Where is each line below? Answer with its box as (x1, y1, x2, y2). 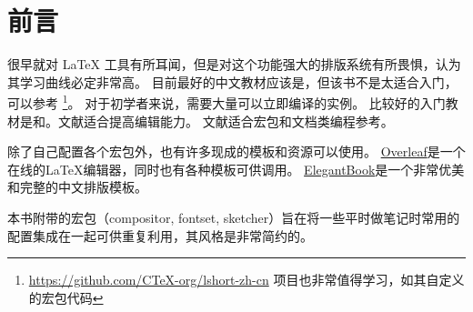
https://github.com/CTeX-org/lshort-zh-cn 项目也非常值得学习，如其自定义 (28, 270, 465, 289)
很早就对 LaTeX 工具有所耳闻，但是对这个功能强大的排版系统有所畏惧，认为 (7, 55, 461, 74)
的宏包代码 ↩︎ (28, 287, 104, 307)
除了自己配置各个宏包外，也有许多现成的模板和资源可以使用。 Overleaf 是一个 (7, 142, 466, 161)
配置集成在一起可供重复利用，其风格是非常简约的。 (7, 226, 313, 245)
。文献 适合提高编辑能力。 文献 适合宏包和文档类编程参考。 (45, 111, 394, 130)
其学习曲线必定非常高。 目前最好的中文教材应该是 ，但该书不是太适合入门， (7, 72, 458, 91)
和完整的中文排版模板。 (7, 177, 147, 196)
